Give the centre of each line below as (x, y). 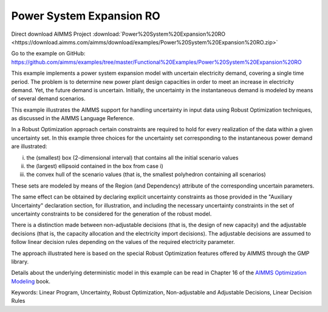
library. (20, 262)
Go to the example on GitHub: (48, 53)
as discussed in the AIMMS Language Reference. (73, 118)
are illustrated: (29, 146)
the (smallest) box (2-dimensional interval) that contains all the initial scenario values (132, 157)
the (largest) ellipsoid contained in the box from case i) (95, 166)
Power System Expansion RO (86, 16)
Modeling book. (31, 281)
